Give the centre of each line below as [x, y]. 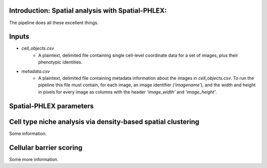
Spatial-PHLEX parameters [51, 106]
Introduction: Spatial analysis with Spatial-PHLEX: [88, 11]
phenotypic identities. [60, 62]
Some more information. [34, 159]
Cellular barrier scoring [46, 148]
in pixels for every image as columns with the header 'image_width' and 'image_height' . [128, 92]
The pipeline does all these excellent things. [54, 23]
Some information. [28, 134]
